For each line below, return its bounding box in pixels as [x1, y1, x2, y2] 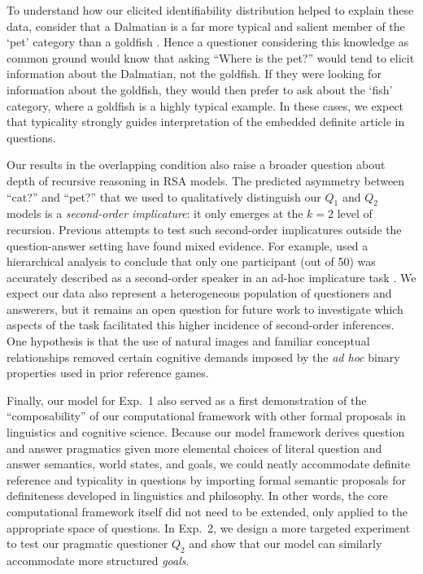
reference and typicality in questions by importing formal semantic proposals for [7, 471, 407, 488]
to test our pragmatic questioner [7, 535, 168, 552]
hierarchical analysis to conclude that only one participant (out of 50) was [7, 253, 376, 270]
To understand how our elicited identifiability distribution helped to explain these [7, 2, 414, 18]
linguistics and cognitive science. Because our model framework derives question [7, 424, 405, 441]
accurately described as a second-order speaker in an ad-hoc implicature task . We [7, 268, 416, 285]
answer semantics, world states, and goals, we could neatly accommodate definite [7, 455, 410, 472]
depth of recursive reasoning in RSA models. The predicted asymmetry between [7, 172, 405, 189]
